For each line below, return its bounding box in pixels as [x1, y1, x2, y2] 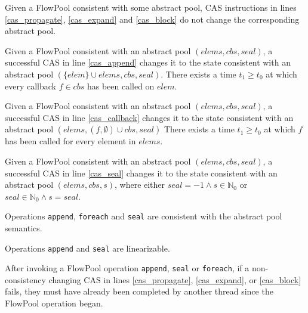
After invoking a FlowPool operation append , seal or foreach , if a [5, 262, 250, 274]
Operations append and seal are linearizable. [5, 241, 170, 254]
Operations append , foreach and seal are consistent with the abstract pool [5, 210, 282, 222]
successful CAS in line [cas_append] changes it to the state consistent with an [5, 56, 291, 69]
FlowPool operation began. [5, 297, 103, 309]
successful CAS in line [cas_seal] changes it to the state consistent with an [5, 166, 278, 179]
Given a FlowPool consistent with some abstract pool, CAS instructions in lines [5, 1, 297, 13]
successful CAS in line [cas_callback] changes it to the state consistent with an [5, 111, 294, 123]
